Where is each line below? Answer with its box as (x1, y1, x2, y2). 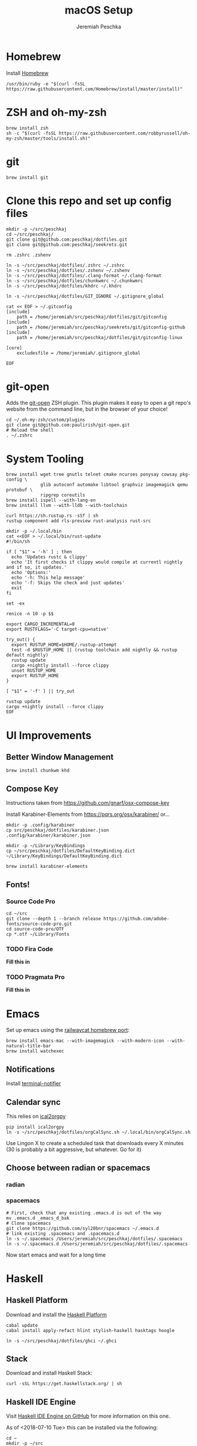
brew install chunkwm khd (6, 768, 69, 773)
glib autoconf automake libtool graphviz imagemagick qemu (40, 482, 188, 488)
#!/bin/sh (6, 539, 31, 545)
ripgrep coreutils (40, 492, 85, 499)
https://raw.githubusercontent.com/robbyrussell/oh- (58, 130, 191, 136)
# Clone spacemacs (6, 1220, 51, 1226)
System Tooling (6, 452, 84, 465)
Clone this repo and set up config (6, 194, 172, 207)
